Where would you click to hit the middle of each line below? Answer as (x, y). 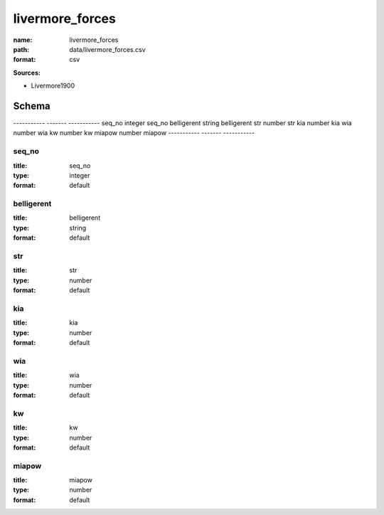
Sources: (27, 73)
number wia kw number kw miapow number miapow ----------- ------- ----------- (134, 133)
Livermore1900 (53, 86)
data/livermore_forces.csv (107, 49)
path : (21, 49)
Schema (32, 106)
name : (23, 40)
